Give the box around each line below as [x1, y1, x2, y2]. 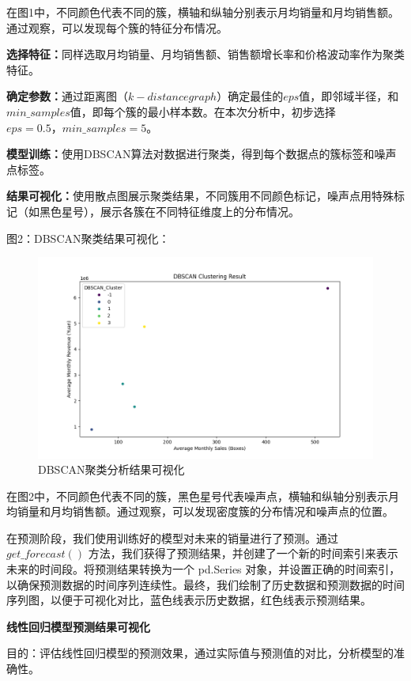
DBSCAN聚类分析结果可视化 [38, 461, 185, 478]
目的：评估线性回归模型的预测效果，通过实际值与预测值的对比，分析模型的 [6, 645, 394, 661]
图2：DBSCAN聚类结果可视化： [6, 229, 170, 246]
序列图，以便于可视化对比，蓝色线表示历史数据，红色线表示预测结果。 [6, 592, 371, 608]
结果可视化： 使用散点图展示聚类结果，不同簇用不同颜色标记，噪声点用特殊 [6, 187, 394, 204]
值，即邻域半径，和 [299, 88, 399, 104]
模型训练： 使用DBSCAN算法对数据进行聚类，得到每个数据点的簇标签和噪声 [6, 146, 397, 162]
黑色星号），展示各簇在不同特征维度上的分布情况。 [39, 202, 300, 219]
